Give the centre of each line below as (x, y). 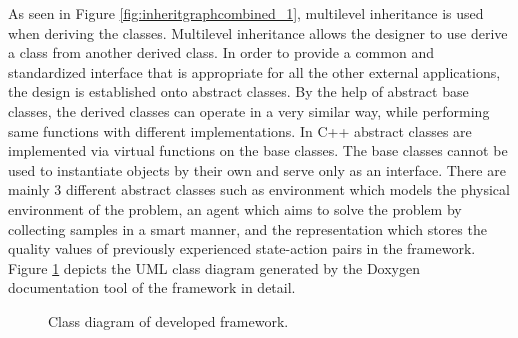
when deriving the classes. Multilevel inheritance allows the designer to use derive (258, 32)
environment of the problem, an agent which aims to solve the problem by (235, 208)
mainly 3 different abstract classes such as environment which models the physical (259, 189)
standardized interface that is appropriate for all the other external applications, (254, 71)
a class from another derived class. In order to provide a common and (221, 52)
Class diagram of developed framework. (168, 320)
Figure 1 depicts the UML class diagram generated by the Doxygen (214, 267)
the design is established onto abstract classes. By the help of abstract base (238, 91)
